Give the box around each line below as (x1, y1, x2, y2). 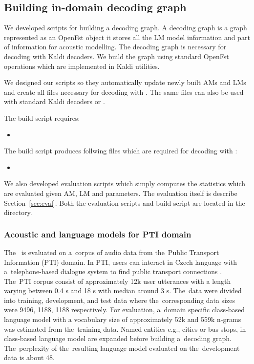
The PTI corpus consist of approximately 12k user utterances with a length (4, 276, 231, 286)
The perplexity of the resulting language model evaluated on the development (4, 343, 240, 353)
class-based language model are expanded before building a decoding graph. (4, 333, 232, 343)
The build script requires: (4, 112, 80, 123)
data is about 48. (4, 352, 55, 363)
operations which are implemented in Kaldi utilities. (4, 61, 160, 71)
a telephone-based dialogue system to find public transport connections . (4, 266, 222, 277)
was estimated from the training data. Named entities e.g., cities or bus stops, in (4, 323, 246, 334)
